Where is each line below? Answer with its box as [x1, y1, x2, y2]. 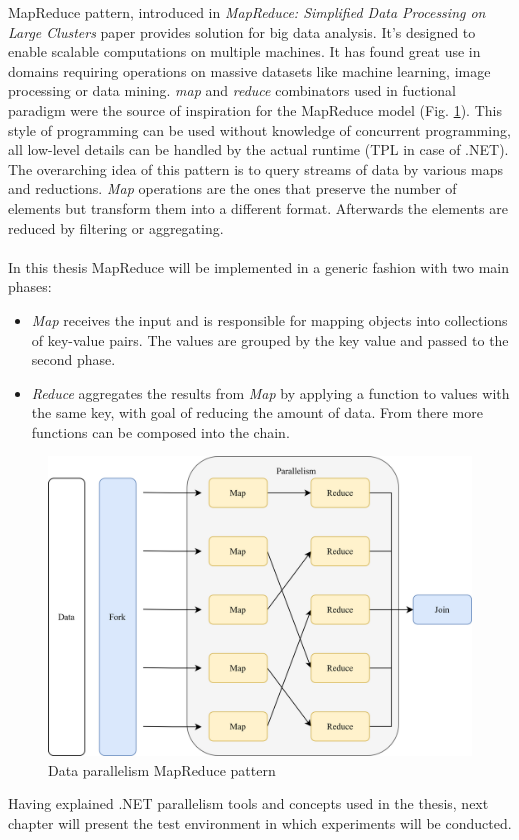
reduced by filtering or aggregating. [8, 217, 224, 238]
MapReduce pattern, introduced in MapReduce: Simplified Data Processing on [8, 2, 486, 22]
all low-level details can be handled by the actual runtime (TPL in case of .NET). [8, 139, 509, 160]
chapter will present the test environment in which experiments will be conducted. [8, 813, 512, 834]
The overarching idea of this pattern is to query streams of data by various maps [8, 158, 503, 179]
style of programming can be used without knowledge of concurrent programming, [8, 119, 511, 140]
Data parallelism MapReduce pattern [48, 759, 276, 780]
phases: [8, 276, 52, 297]
